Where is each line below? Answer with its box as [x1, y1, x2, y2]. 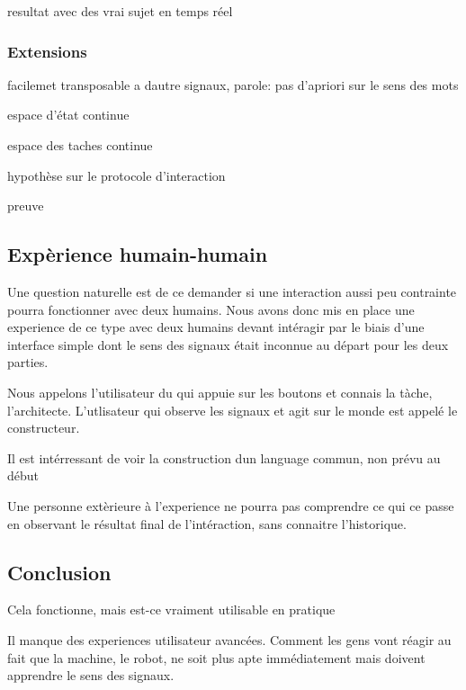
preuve [7, 196, 44, 215]
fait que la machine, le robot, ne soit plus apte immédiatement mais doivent [7, 648, 426, 667]
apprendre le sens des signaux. [7, 666, 175, 685]
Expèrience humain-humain [7, 240, 268, 268]
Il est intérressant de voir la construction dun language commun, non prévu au [7, 448, 441, 467]
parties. [7, 353, 49, 372]
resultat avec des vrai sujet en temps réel [7, 2, 233, 20]
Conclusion [7, 558, 112, 586]
